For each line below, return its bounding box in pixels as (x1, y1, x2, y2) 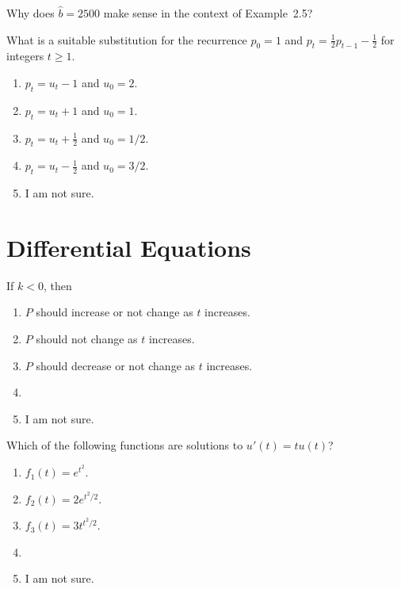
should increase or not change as (36, 304, 193, 320)
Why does (6, 5, 55, 21)
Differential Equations (6, 231, 251, 263)
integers (6, 48, 44, 64)
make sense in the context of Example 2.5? (103, 5, 313, 21)
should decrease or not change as (36, 357, 196, 373)
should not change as (36, 331, 138, 347)
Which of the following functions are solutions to (6, 437, 243, 453)
